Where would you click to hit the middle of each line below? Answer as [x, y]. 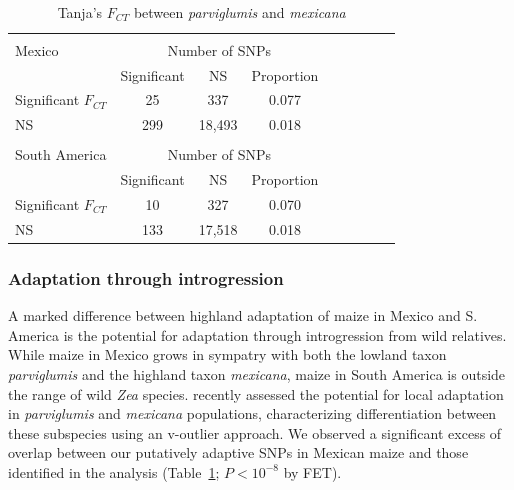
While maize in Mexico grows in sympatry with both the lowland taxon [227, 354]
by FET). [312, 471]
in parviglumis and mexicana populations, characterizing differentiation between [252, 413]
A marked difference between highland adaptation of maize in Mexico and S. [243, 315]
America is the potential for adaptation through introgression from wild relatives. [257, 334]
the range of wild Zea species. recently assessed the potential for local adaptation [256, 393]
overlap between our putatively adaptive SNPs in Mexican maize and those [238, 452]
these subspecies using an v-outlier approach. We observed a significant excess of [255, 432]
